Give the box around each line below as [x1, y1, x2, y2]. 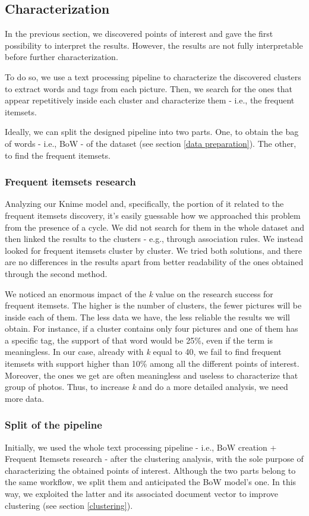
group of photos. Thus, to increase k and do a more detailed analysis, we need [5, 380, 288, 393]
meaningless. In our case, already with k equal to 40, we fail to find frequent [5, 345, 282, 358]
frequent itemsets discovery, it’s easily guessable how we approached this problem [5, 209, 301, 221]
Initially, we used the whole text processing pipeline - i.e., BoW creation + [5, 441, 277, 453]
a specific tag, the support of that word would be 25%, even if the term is [5, 333, 273, 346]
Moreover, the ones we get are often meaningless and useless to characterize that [5, 369, 298, 381]
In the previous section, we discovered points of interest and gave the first [5, 27, 273, 40]
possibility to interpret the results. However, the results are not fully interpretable [5, 39, 303, 51]
